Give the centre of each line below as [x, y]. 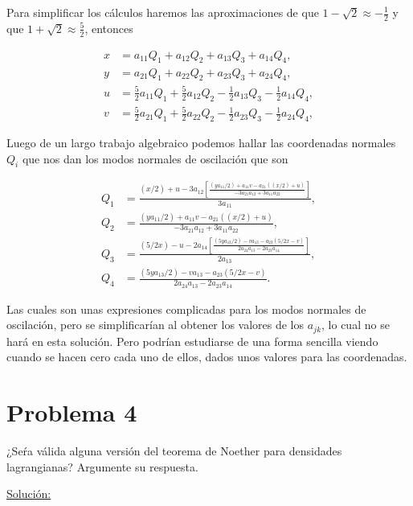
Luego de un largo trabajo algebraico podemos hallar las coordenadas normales [201, 142]
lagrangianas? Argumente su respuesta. [102, 466]
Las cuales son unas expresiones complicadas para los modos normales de [186, 309]
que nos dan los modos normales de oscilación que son [155, 158]
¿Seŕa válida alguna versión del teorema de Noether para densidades [174, 451]
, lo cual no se [356, 325]
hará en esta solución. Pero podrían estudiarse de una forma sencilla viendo [192, 341]
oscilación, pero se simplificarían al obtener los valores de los [155, 325]
